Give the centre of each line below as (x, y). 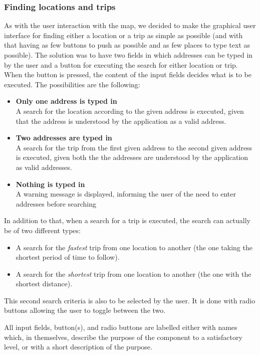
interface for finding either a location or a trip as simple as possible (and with (123, 35)
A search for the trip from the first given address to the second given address (134, 147)
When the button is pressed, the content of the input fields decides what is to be (128, 74)
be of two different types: (42, 230)
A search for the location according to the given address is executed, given (130, 111)
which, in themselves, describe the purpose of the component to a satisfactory (123, 337)
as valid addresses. (44, 167)
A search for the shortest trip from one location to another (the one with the (134, 274)
